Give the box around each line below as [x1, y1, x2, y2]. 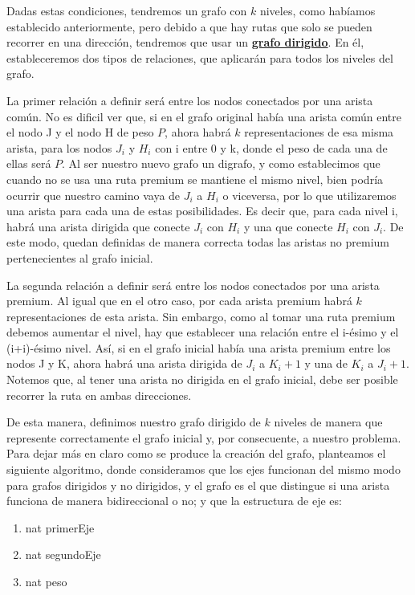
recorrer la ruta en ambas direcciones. [6, 386, 192, 403]
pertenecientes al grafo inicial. [6, 249, 153, 266]
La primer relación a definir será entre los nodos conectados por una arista [6, 92, 373, 108]
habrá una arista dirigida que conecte [6, 218, 190, 234]
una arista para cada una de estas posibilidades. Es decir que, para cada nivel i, [6, 202, 398, 219]
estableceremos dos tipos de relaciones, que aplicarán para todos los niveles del [6, 49, 393, 66]
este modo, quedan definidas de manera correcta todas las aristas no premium [6, 234, 390, 251]
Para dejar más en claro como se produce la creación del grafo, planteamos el [6, 445, 386, 462]
